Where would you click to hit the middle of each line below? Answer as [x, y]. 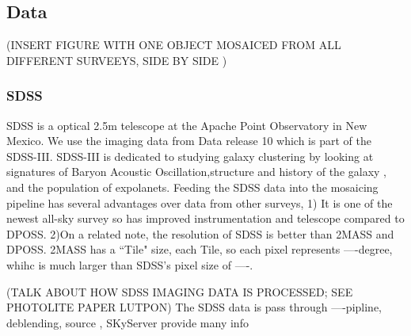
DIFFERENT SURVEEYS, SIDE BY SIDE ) [117, 60]
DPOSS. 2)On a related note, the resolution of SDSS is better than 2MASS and [200, 233]
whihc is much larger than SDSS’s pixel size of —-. [130, 264]
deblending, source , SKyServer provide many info [127, 322]
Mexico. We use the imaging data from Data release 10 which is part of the [189, 141]
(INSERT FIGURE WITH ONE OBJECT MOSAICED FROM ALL [174, 45]
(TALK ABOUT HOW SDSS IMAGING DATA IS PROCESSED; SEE [180, 291]
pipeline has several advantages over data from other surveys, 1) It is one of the [200, 202]
